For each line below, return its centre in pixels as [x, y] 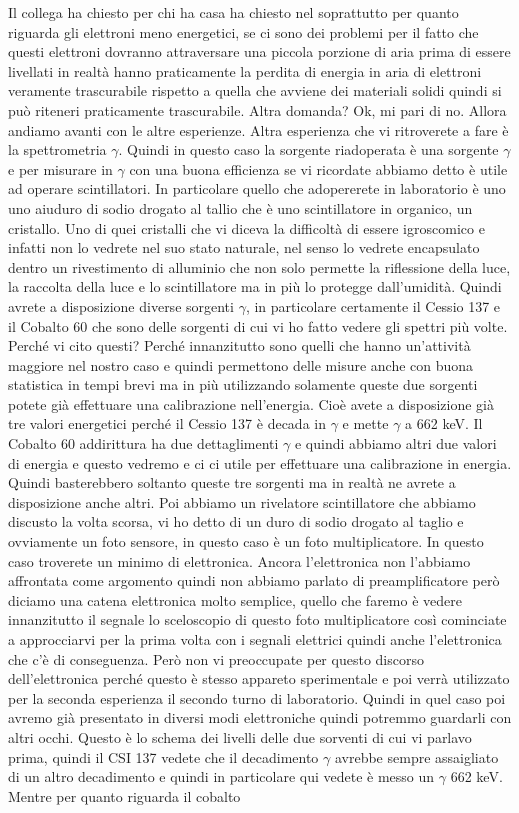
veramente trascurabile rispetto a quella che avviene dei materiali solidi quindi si [255, 90]
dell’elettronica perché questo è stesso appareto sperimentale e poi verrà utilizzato [259, 678]
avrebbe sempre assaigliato [416, 756]
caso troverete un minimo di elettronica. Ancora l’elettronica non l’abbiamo [239, 560]
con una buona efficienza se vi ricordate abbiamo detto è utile [318, 168]
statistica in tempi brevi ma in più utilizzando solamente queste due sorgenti [243, 384]
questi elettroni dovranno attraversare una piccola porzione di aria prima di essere [259, 51]
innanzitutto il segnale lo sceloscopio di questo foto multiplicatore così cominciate [257, 619]
